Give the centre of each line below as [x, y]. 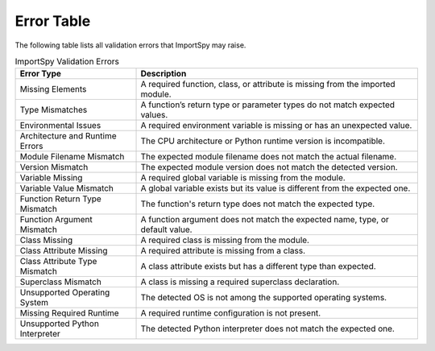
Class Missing [46, 240]
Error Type [41, 74]
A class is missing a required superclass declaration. [240, 282]
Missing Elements [53, 89]
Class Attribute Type [58, 262]
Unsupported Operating [65, 292]
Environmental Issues [60, 126]
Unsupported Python [60, 324]
